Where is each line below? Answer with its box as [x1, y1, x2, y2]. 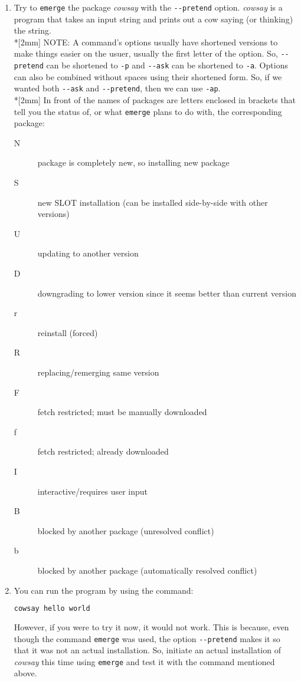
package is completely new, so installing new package [37, 156, 230, 169]
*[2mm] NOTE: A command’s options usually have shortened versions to [14, 35, 278, 48]
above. [14, 667, 37, 679]
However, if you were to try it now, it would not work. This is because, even [14, 620, 289, 633]
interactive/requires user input [37, 485, 148, 497]
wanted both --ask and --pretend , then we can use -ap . [14, 82, 221, 94]
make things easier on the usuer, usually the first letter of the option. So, [14, 47, 278, 60]
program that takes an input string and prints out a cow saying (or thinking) [14, 12, 293, 25]
